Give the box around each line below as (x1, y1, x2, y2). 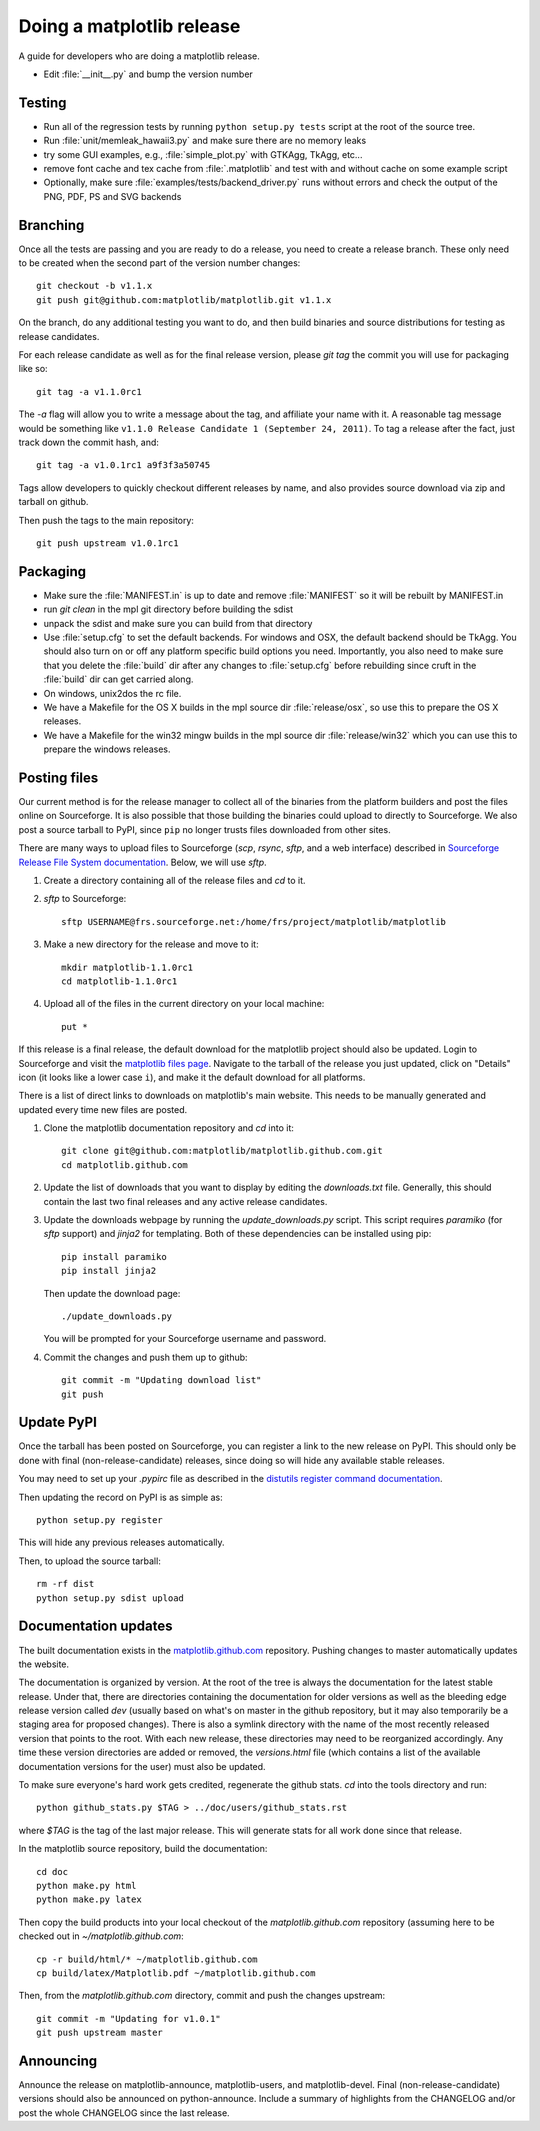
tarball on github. (18, 496, 89, 508)
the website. (18, 1658, 70, 1670)
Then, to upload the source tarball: (18, 1555, 162, 1567)
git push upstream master (36, 2027, 164, 2039)
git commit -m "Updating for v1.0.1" (36, 2013, 222, 2024)
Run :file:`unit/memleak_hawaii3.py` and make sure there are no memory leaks (43, 135, 367, 147)
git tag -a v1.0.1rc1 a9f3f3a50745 (36, 460, 211, 471)
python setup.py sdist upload (36, 1592, 185, 1604)
